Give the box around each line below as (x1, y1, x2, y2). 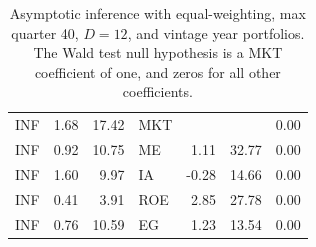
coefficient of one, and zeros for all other (34, 61, 281, 82)
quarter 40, (11, 22, 79, 43)
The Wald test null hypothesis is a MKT (33, 42, 283, 63)
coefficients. (122, 81, 193, 102)
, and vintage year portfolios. (127, 22, 305, 43)
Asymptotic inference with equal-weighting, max (9, 3, 306, 23)
